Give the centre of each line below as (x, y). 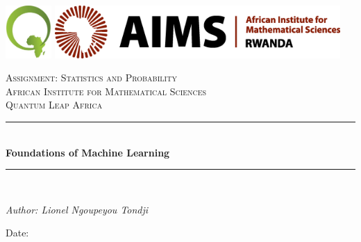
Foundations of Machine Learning (88, 152)
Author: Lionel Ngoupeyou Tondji (77, 209)
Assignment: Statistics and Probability (91, 78)
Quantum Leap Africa (54, 105)
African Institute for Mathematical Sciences (106, 91)
